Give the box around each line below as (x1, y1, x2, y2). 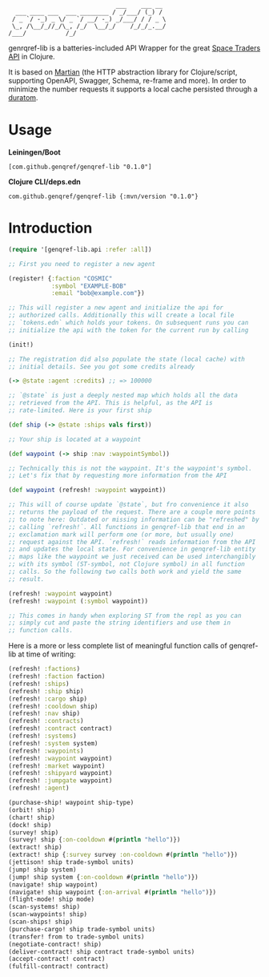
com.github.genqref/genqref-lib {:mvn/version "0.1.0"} (8, 192, 199, 200)
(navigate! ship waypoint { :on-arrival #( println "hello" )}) (8, 888, 217, 896)
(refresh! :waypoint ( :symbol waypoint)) (8, 597, 149, 605)
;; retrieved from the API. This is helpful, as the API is (8, 399, 214, 407)
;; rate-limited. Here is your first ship (8, 406, 152, 414)
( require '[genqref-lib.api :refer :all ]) (8, 245, 152, 253)
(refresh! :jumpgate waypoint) (8, 777, 113, 785)
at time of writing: (18, 649, 76, 659)
